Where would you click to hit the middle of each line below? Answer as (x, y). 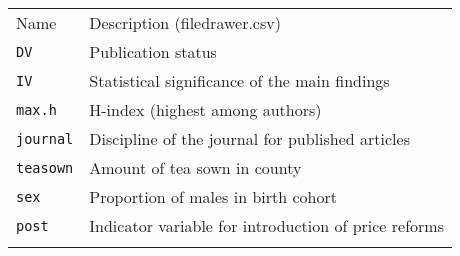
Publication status (153, 51)
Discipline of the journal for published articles (249, 138)
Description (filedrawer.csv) (185, 22)
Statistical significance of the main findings (239, 80)
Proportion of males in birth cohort (213, 196)
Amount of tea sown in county (195, 167)
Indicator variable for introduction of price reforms (266, 225)
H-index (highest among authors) (205, 109)
